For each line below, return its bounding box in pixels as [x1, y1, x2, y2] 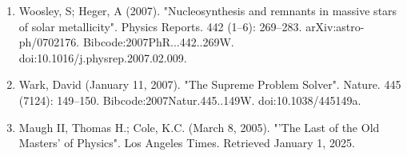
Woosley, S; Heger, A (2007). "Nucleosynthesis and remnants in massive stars [18, 2, 397, 18]
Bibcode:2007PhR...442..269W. [82, 34, 234, 50]
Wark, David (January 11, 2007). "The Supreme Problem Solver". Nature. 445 [18, 76, 401, 93]
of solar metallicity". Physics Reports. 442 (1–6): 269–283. [18, 18, 302, 34]
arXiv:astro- [305, 18, 365, 34]
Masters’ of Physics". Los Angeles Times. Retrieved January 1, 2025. [18, 134, 355, 151]
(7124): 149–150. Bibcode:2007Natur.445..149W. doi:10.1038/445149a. [18, 91, 361, 108]
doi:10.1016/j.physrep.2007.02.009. [18, 49, 187, 66]
